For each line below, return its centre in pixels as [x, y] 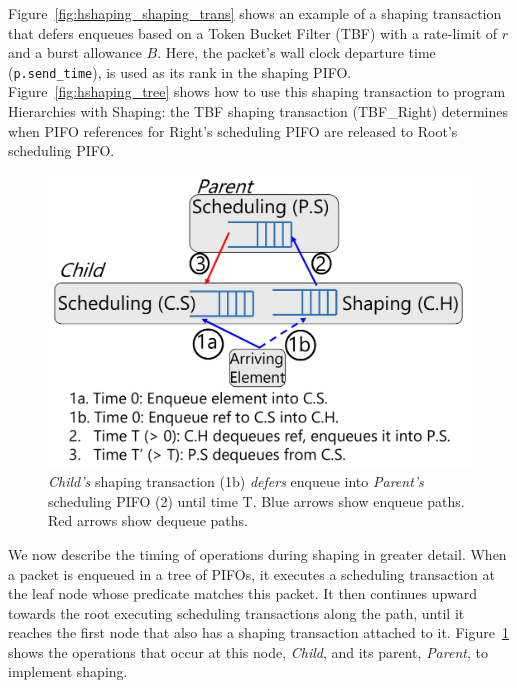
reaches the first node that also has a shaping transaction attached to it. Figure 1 [258, 632]
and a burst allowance [75, 52]
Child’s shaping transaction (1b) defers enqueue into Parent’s [236, 481]
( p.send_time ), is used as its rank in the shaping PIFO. [180, 71]
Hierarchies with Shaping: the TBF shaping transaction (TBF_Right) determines [258, 111]
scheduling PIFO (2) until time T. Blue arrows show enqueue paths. [256, 500]
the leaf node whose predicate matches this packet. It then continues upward [242, 593]
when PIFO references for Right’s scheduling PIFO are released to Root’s [233, 130]
